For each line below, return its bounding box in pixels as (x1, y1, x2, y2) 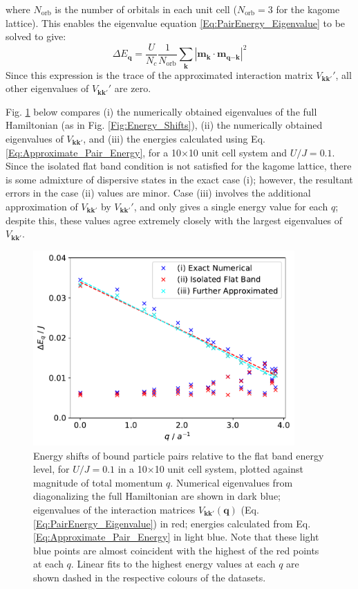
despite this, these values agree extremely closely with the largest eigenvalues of (6, 212, 343, 227)
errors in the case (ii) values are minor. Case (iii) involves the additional (6, 185, 311, 200)
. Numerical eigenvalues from (170, 475, 293, 489)
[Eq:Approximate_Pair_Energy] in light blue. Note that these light (33, 529, 319, 544)
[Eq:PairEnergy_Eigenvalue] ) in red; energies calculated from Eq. (33, 516, 311, 530)
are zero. (114, 81, 151, 96)
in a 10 (117, 462, 147, 476)
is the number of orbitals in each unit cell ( (55, 2, 237, 16)
